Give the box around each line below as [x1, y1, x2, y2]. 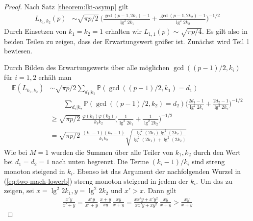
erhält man [38, 72, 72, 82]
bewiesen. [4, 46, 33, 56]
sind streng [192, 156, 225, 167]
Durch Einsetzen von [4, 26, 67, 36]
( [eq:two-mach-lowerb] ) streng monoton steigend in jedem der [4, 175, 188, 186]
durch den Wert [193, 147, 241, 157]
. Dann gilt [144, 185, 177, 196]
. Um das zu [196, 175, 233, 186]
